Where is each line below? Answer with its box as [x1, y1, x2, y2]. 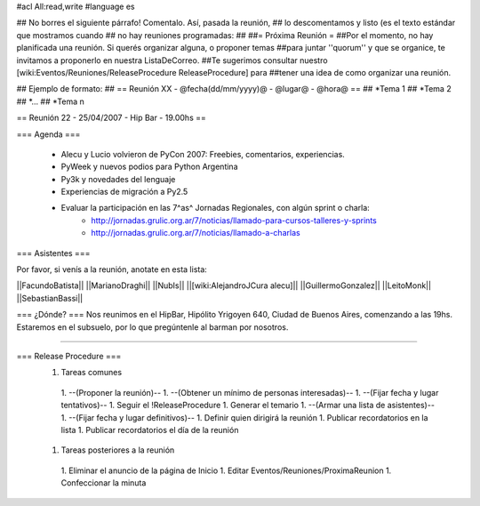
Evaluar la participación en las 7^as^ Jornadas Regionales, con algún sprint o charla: [60, 203, 371, 213]
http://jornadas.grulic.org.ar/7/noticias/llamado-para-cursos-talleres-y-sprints [91, 214, 377, 226]
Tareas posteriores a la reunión [60, 445, 175, 455]
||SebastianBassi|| [16, 293, 84, 303]
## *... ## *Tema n [16, 96, 84, 107]
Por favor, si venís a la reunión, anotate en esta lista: [16, 264, 208, 275]
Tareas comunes [60, 367, 123, 378]
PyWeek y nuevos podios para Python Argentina [60, 161, 238, 173]
